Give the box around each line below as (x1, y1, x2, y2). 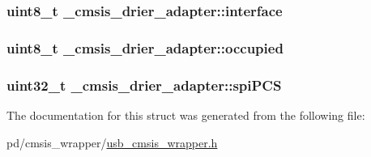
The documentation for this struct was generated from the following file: (6, 106, 365, 123)
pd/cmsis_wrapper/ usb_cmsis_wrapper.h (6, 134, 218, 151)
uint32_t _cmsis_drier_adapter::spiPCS (6, 74, 282, 95)
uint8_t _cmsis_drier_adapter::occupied (6, 37, 284, 57)
